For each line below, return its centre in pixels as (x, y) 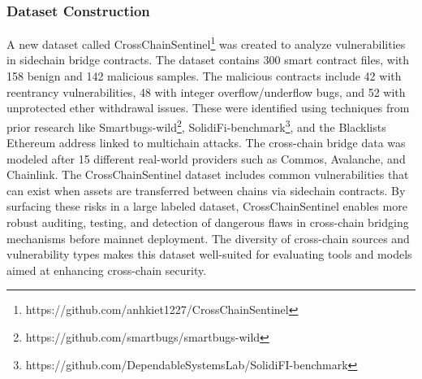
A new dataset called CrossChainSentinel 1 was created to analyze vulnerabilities (206, 43)
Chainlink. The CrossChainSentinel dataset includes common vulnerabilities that (208, 174)
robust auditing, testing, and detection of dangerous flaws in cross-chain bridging (208, 222)
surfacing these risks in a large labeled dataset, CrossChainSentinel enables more (207, 206)
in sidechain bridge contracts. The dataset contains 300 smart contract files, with (208, 60)
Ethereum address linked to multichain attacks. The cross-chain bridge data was (206, 143)
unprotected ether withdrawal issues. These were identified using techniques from (208, 108)
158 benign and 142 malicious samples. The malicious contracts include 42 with (204, 76)
